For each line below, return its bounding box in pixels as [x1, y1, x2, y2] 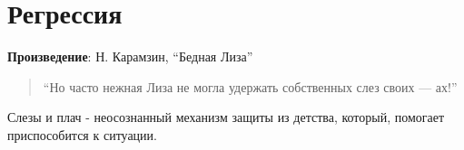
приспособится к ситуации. [7, 125, 157, 144]
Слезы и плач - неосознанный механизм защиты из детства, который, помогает [7, 108, 445, 127]
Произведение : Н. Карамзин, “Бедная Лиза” [7, 47, 253, 66]
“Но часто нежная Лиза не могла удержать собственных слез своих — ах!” [43, 77, 458, 96]
